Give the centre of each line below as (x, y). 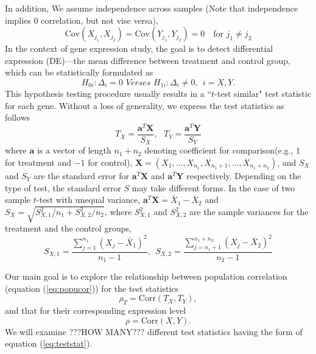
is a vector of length (74, 150)
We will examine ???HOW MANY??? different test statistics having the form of (154, 331)
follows (18, 117)
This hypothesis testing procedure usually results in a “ (108, 93)
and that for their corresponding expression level (96, 310)
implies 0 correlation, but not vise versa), (82, 20)
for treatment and (38, 162)
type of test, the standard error (63, 187)
